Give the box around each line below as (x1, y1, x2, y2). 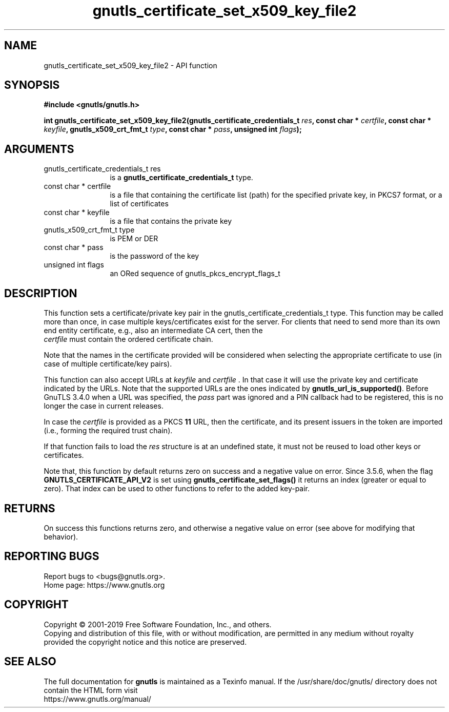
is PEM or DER (110, 234, 158, 243)
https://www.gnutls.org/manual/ (44, 694, 151, 703)
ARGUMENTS (4, 142, 74, 156)
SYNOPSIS (4, 79, 60, 92)
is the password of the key (110, 252, 199, 261)
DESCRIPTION (4, 286, 77, 300)
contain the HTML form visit (44, 685, 138, 695)
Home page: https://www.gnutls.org (44, 580, 165, 589)
